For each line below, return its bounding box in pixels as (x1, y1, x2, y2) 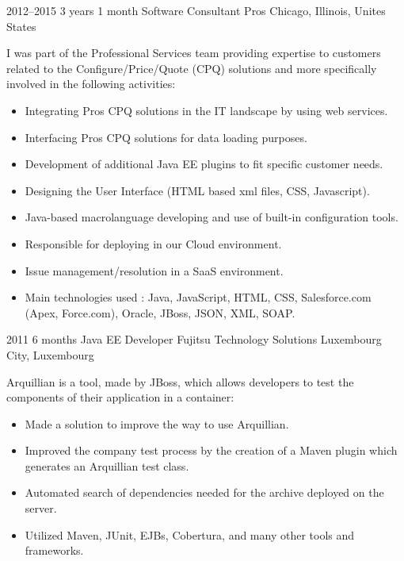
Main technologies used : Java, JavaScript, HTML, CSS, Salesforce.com (25, 289, 372, 305)
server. (25, 500, 57, 517)
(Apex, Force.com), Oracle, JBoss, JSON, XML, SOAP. (25, 304, 295, 321)
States (6, 17, 36, 34)
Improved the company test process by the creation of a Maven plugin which (25, 442, 398, 459)
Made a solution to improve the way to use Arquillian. (25, 415, 289, 432)
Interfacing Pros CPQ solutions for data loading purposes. (25, 129, 307, 145)
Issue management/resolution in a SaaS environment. (25, 262, 284, 279)
